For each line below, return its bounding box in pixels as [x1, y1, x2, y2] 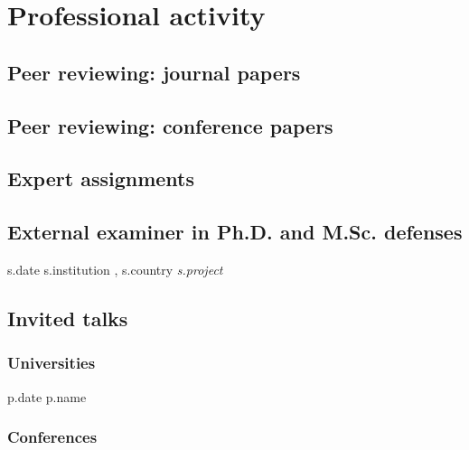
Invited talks [7, 304, 128, 332]
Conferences [7, 426, 98, 448]
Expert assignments [7, 164, 195, 192]
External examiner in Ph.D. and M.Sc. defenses [7, 218, 463, 246]
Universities [7, 352, 96, 374]
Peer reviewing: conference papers [7, 111, 333, 139]
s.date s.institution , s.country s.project [7, 259, 223, 278]
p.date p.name [7, 387, 87, 406]
